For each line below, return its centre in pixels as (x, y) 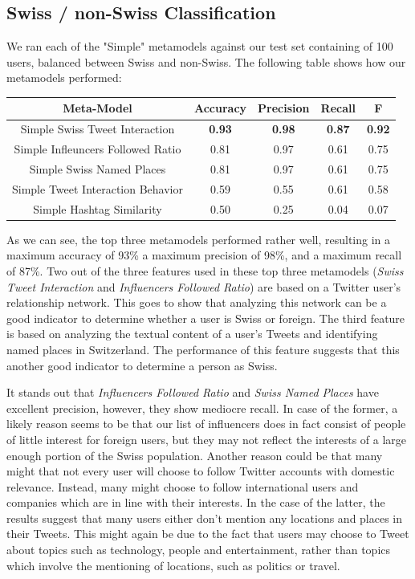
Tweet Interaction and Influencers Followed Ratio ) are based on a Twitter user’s (204, 286)
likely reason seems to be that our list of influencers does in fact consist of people (206, 424)
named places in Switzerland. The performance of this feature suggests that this (203, 349)
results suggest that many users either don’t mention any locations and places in (205, 518)
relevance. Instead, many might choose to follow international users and (183, 486)
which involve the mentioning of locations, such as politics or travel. (173, 565)
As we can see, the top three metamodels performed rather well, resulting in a (199, 239)
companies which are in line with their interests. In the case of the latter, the (196, 502)
